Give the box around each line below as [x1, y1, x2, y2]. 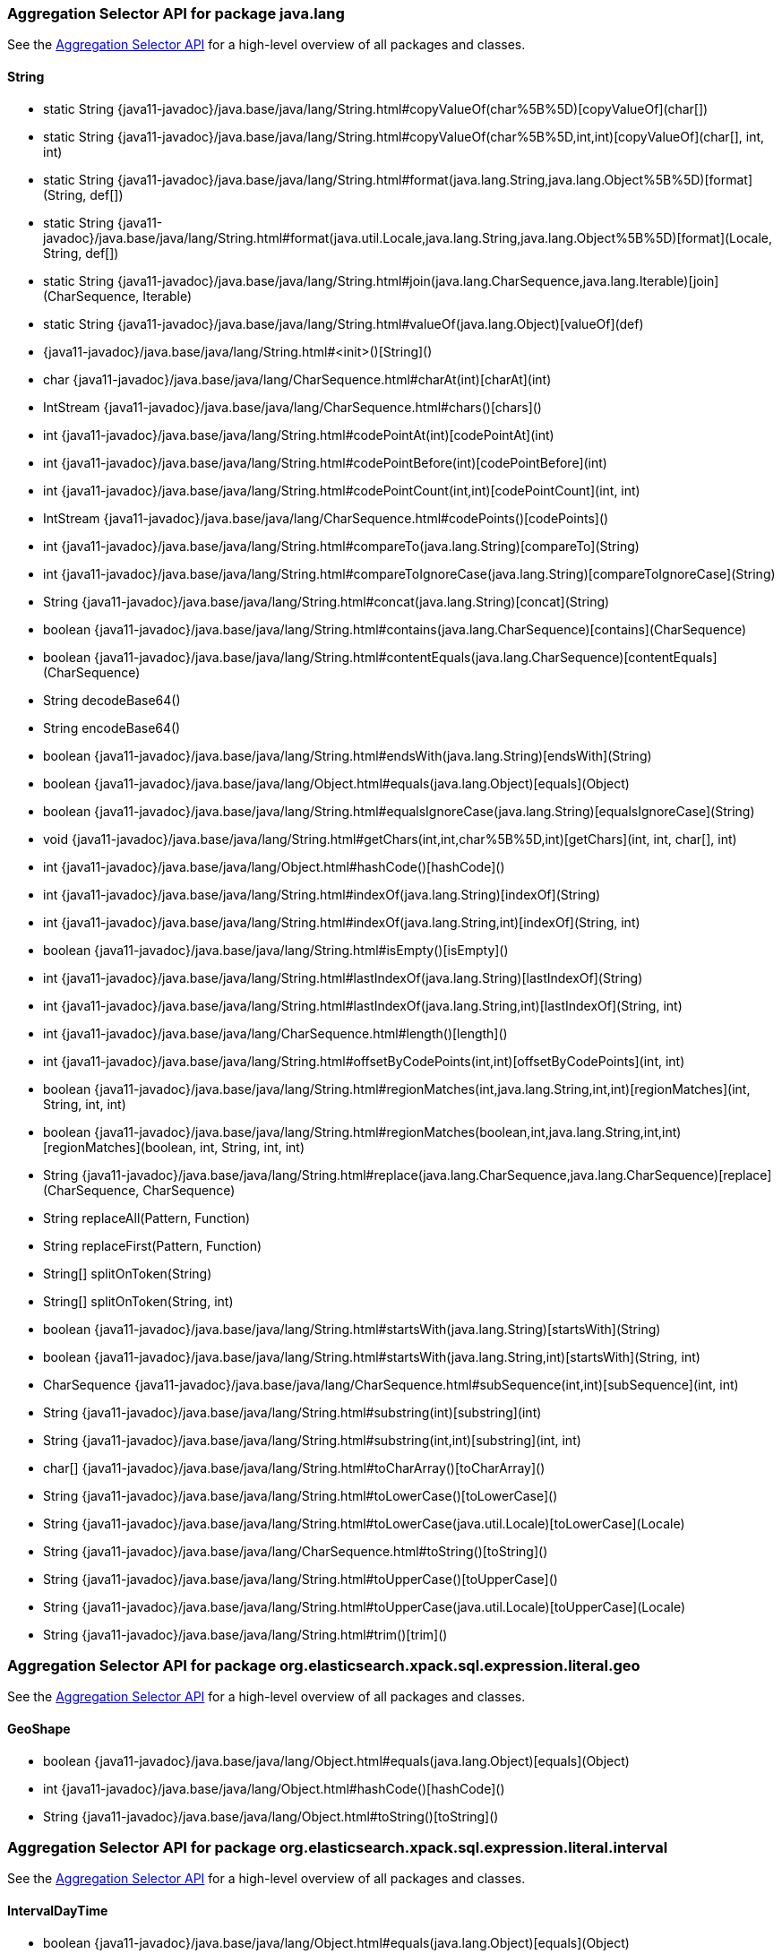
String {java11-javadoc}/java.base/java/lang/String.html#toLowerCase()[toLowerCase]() [43, 1487, 558, 1503]
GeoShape [7, 1720, 71, 1736]
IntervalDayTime [7, 1902, 108, 1918]
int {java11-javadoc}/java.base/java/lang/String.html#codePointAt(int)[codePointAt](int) [43, 426, 554, 443]
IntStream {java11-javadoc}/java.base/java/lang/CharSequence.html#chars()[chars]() [43, 399, 542, 415]
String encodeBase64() [43, 719, 181, 736]
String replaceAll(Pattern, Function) [43, 1209, 251, 1226]
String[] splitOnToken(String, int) [43, 1293, 234, 1309]
